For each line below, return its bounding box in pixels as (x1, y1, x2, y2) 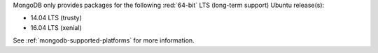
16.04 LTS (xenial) (30, 23, 82, 31)
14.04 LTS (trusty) (30, 14, 82, 22)
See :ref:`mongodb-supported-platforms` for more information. (13, 36, 195, 45)
